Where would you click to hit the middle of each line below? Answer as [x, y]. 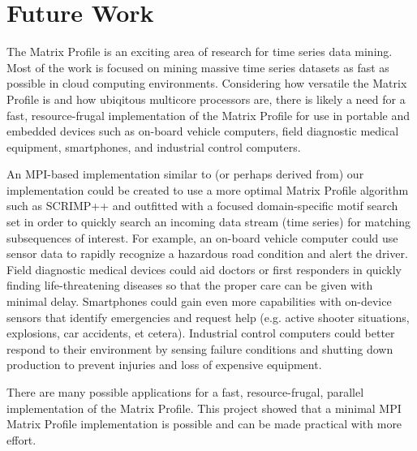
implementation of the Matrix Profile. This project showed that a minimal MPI [204, 408]
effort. [21, 439]
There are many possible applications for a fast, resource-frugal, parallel [185, 392]
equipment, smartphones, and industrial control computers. [154, 146]
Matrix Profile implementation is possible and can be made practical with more [204, 424]
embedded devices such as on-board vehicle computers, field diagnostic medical [203, 131]
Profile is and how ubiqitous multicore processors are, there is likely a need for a [206, 99]
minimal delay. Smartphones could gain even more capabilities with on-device [199, 301]
